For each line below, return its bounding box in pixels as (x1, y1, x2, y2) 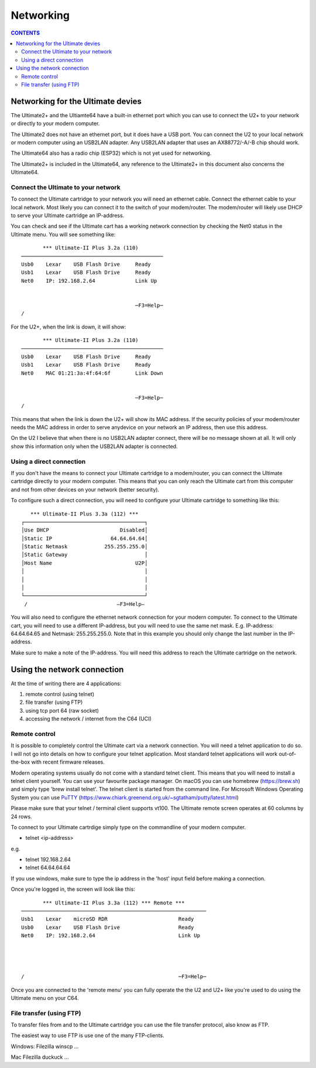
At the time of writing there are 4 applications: (11, 680, 122, 687)
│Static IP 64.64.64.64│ (21, 535, 148, 542)
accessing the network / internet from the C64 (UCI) (25, 716, 152, 723)
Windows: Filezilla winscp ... (11, 1043, 79, 1050)
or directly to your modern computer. (11, 120, 100, 127)
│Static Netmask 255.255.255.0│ (21, 543, 148, 550)
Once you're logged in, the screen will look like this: (11, 886, 136, 893)
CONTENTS (11, 29, 40, 36)
